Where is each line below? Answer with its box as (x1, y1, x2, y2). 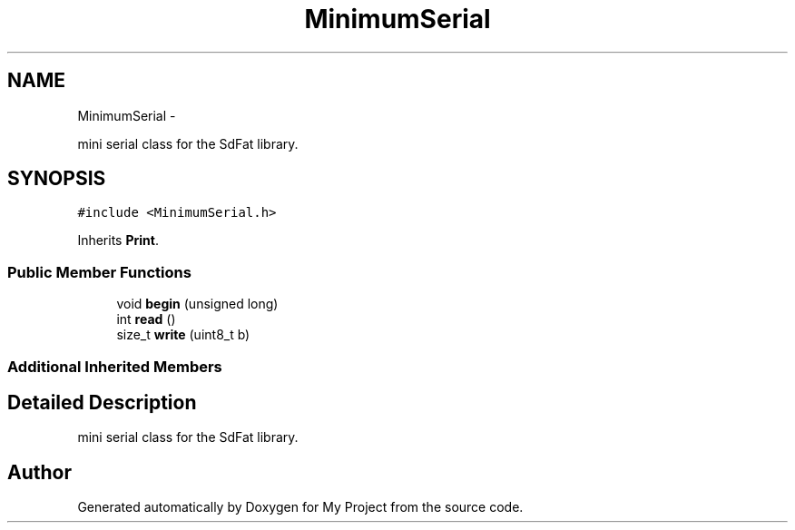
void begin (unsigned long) (116, 296, 279, 312)
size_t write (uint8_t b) (116, 327, 250, 343)
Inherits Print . (77, 232, 159, 249)
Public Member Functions (7, 262, 191, 281)
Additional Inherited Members (7, 357, 222, 376)
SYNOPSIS (7, 167, 106, 191)
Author (7, 460, 72, 484)
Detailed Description (7, 390, 197, 414)
